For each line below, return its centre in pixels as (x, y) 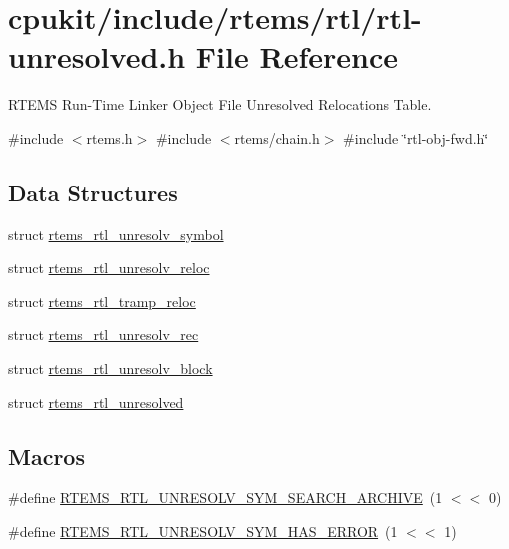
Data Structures (93, 191)
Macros (46, 455)
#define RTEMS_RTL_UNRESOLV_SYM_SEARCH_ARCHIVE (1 (225, 497)
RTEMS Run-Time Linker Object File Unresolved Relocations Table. (220, 104)
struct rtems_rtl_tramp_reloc (102, 300)
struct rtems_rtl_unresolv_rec (103, 334)
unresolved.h (97, 56)
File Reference (296, 56)
